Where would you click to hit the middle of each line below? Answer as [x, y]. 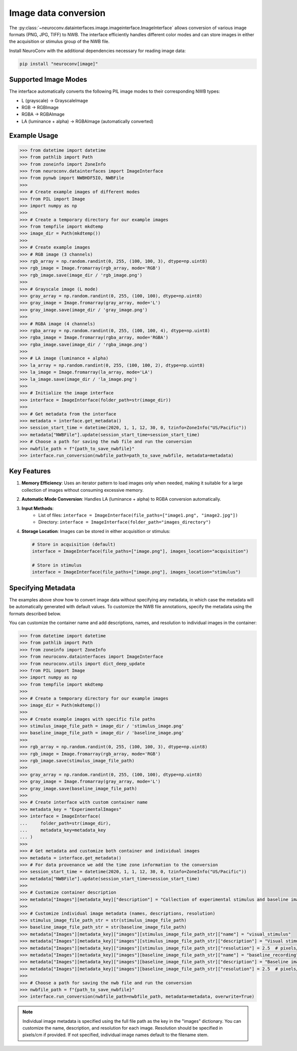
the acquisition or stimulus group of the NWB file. [59, 42]
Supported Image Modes [48, 80]
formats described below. [35, 613]
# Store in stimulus [57, 565]
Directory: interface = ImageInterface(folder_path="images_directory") [125, 522]
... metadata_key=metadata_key [63, 830]
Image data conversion [57, 13]
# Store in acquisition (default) [74, 544]
